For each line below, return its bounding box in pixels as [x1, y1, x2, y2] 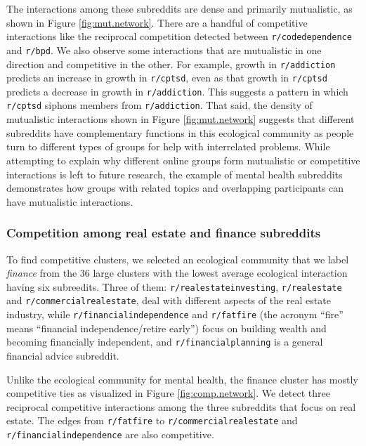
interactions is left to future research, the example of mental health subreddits [6, 166, 343, 181]
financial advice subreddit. [6, 348, 119, 362]
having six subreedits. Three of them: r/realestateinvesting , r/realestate [6, 279, 342, 294]
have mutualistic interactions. [6, 194, 133, 209]
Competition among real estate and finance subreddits [6, 224, 321, 242]
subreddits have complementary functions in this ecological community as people [6, 125, 354, 140]
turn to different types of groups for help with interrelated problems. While [6, 139, 330, 154]
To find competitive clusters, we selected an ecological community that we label [6, 251, 349, 266]
